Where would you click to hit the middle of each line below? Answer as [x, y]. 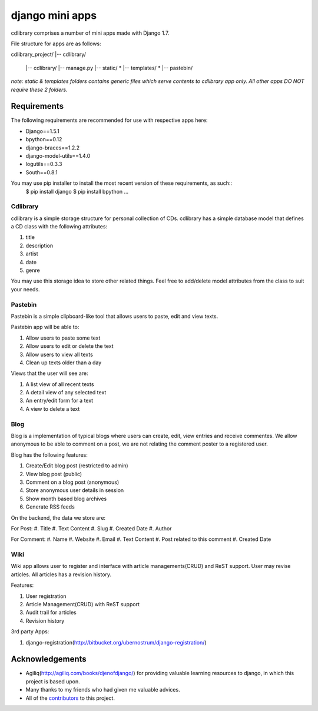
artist [32, 254]
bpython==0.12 [44, 139]
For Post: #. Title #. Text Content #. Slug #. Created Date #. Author [91, 528]
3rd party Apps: [30, 632]
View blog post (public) [54, 474]
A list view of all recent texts [60, 384]
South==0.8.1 [42, 172]
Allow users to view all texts [59, 354]
